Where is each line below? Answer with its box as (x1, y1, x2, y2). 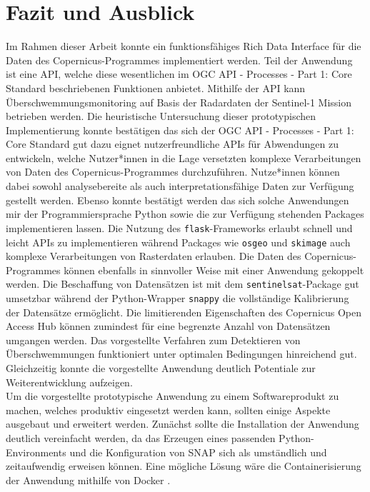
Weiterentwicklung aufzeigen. (6, 374, 133, 389)
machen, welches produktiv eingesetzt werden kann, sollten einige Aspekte (6, 402, 331, 417)
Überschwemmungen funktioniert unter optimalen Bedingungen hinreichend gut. (6, 346, 357, 361)
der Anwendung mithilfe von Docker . (6, 472, 171, 487)
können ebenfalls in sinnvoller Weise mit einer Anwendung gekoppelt (64, 262, 364, 277)
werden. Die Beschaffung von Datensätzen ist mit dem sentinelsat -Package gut (6, 276, 359, 291)
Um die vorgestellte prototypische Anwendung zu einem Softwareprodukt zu (6, 388, 339, 403)
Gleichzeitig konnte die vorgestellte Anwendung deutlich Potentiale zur (6, 361, 316, 376)
